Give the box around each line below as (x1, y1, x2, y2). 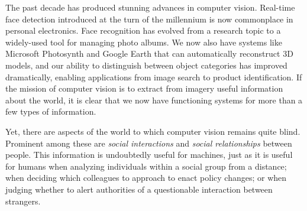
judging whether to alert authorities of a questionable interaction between (5, 183, 273, 195)
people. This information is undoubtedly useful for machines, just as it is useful (5, 148, 293, 161)
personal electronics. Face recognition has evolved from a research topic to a (5, 24, 281, 37)
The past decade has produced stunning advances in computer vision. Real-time (5, 1, 295, 13)
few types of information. (5, 105, 96, 118)
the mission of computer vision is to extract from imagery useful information (5, 82, 283, 95)
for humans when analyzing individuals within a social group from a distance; (5, 160, 287, 172)
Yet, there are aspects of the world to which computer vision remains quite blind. (5, 125, 300, 137)
